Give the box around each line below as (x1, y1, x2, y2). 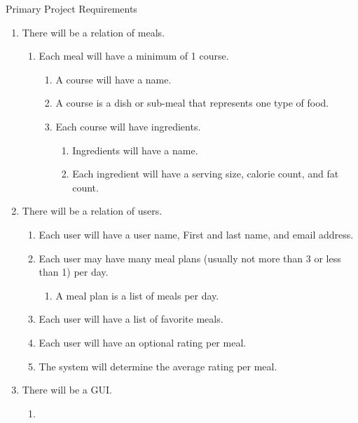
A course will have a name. (55, 72, 172, 86)
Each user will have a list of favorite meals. (39, 311, 223, 326)
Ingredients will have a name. (72, 142, 198, 157)
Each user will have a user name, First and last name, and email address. (39, 227, 354, 241)
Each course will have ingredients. (55, 119, 201, 133)
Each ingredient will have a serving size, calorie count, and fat (72, 166, 339, 181)
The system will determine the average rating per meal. (39, 358, 277, 373)
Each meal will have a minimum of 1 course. (39, 48, 229, 63)
